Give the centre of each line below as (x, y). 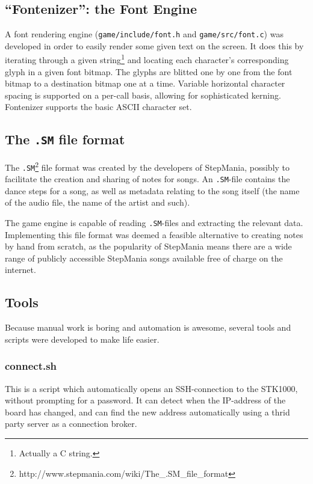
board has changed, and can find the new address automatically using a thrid (147, 412)
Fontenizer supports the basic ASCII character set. (98, 107)
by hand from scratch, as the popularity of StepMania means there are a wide (148, 246)
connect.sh (31, 366)
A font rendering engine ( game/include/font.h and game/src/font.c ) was (144, 34)
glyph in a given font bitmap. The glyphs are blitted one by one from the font (149, 71)
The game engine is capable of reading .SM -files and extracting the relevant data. (154, 223)
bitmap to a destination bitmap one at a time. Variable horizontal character (145, 83)
